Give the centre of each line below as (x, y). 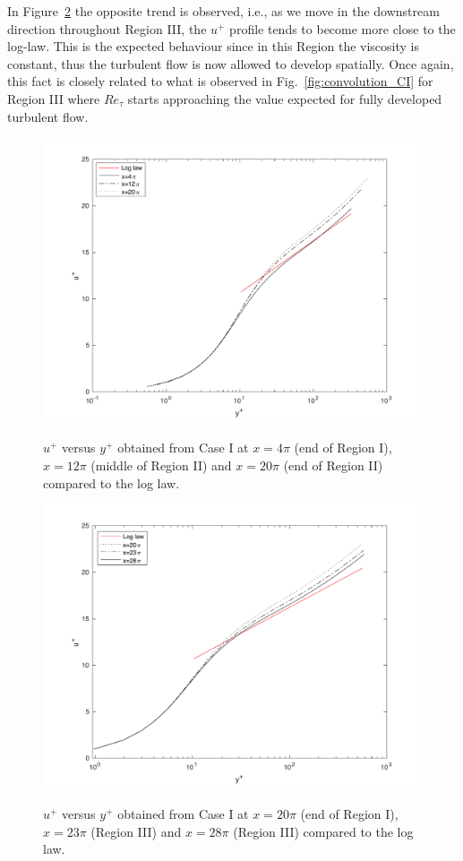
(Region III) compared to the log (323, 831)
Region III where (54, 98)
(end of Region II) (333, 465)
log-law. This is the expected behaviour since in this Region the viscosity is (214, 46)
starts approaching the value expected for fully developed (285, 98)
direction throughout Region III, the (107, 28)
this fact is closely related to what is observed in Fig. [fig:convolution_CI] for (220, 81)
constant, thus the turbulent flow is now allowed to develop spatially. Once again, (231, 63)
